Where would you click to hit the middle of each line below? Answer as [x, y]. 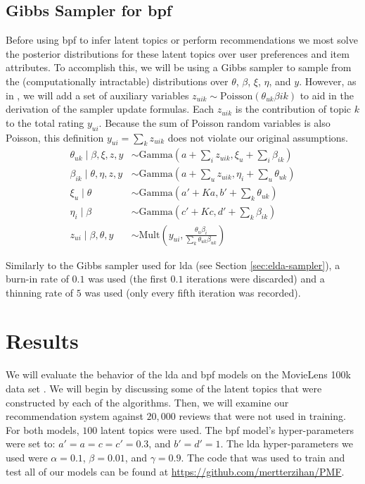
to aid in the [327, 95]
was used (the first [128, 279]
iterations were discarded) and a [256, 279]
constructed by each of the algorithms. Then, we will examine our [147, 402]
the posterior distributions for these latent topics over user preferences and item [178, 53]
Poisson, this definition [55, 137]
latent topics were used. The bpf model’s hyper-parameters [227, 429]
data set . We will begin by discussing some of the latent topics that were [164, 389]
